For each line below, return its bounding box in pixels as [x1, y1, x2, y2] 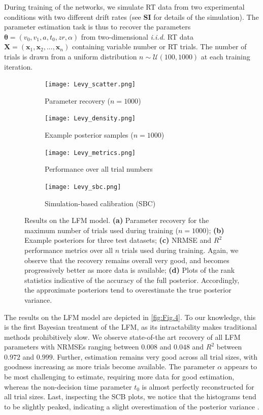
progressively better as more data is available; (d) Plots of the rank [24, 265, 235, 275]
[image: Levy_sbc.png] [45, 183, 121, 190]
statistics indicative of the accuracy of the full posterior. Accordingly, [24, 274, 240, 285]
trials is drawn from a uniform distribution [4, 51, 137, 61]
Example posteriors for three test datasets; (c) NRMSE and [24, 235, 212, 245]
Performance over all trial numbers [45, 164, 153, 174]
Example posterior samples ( [45, 130, 134, 140]
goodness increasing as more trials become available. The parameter [4, 361, 215, 372]
